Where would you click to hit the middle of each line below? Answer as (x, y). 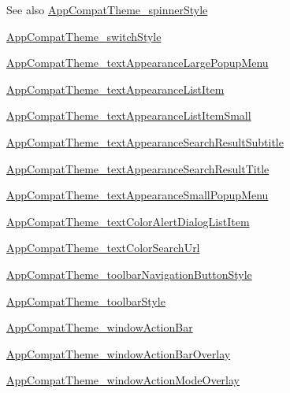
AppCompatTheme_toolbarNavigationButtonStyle (129, 274)
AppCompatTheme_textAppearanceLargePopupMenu (138, 63)
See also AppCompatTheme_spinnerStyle (107, 9)
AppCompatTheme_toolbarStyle (86, 300)
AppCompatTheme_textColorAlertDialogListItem (128, 221)
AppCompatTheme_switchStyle (84, 36)
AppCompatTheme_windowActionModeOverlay (123, 380)
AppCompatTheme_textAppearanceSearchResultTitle (138, 168)
